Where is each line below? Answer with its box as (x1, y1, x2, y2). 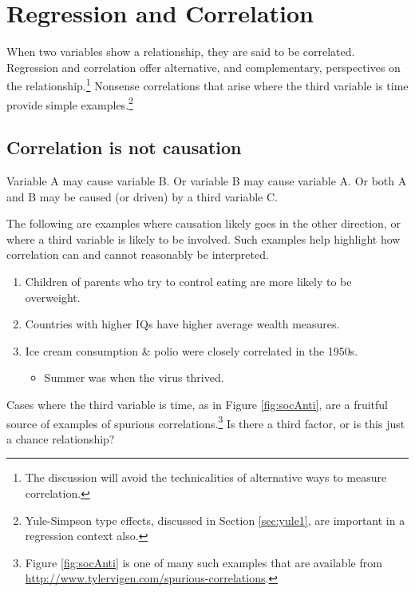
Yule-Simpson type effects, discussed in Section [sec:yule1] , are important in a (25, 511, 405, 528)
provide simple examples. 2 (6, 93, 133, 113)
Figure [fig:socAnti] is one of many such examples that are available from (25, 554, 382, 570)
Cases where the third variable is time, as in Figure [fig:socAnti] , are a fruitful (6, 395, 389, 412)
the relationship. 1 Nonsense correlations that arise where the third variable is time (6, 75, 409, 93)
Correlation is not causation (6, 135, 242, 160)
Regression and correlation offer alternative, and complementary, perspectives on (6, 58, 401, 75)
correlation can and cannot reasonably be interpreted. (6, 246, 269, 263)
